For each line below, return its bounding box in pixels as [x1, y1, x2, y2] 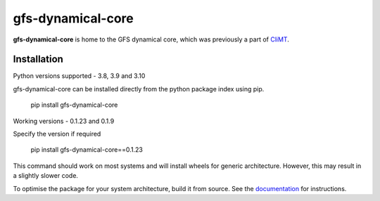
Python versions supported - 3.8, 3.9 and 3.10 [13, 72, 146, 80]
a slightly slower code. [13, 171, 79, 180]
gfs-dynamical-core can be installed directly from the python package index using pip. [13, 84, 265, 93]
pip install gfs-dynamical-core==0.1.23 [30, 145, 144, 154]
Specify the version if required [13, 130, 101, 138]
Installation [13, 53, 63, 65]
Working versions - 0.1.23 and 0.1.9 [13, 117, 115, 125]
